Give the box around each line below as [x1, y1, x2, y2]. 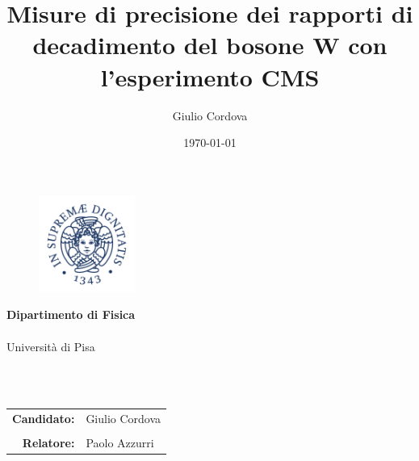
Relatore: [22, 434, 75, 451]
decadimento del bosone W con [32, 28, 388, 61]
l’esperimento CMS [100, 60, 320, 93]
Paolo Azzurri [86, 434, 154, 451]
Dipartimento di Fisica [6, 306, 136, 323]
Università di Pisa [6, 337, 95, 354]
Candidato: [12, 410, 75, 427]
